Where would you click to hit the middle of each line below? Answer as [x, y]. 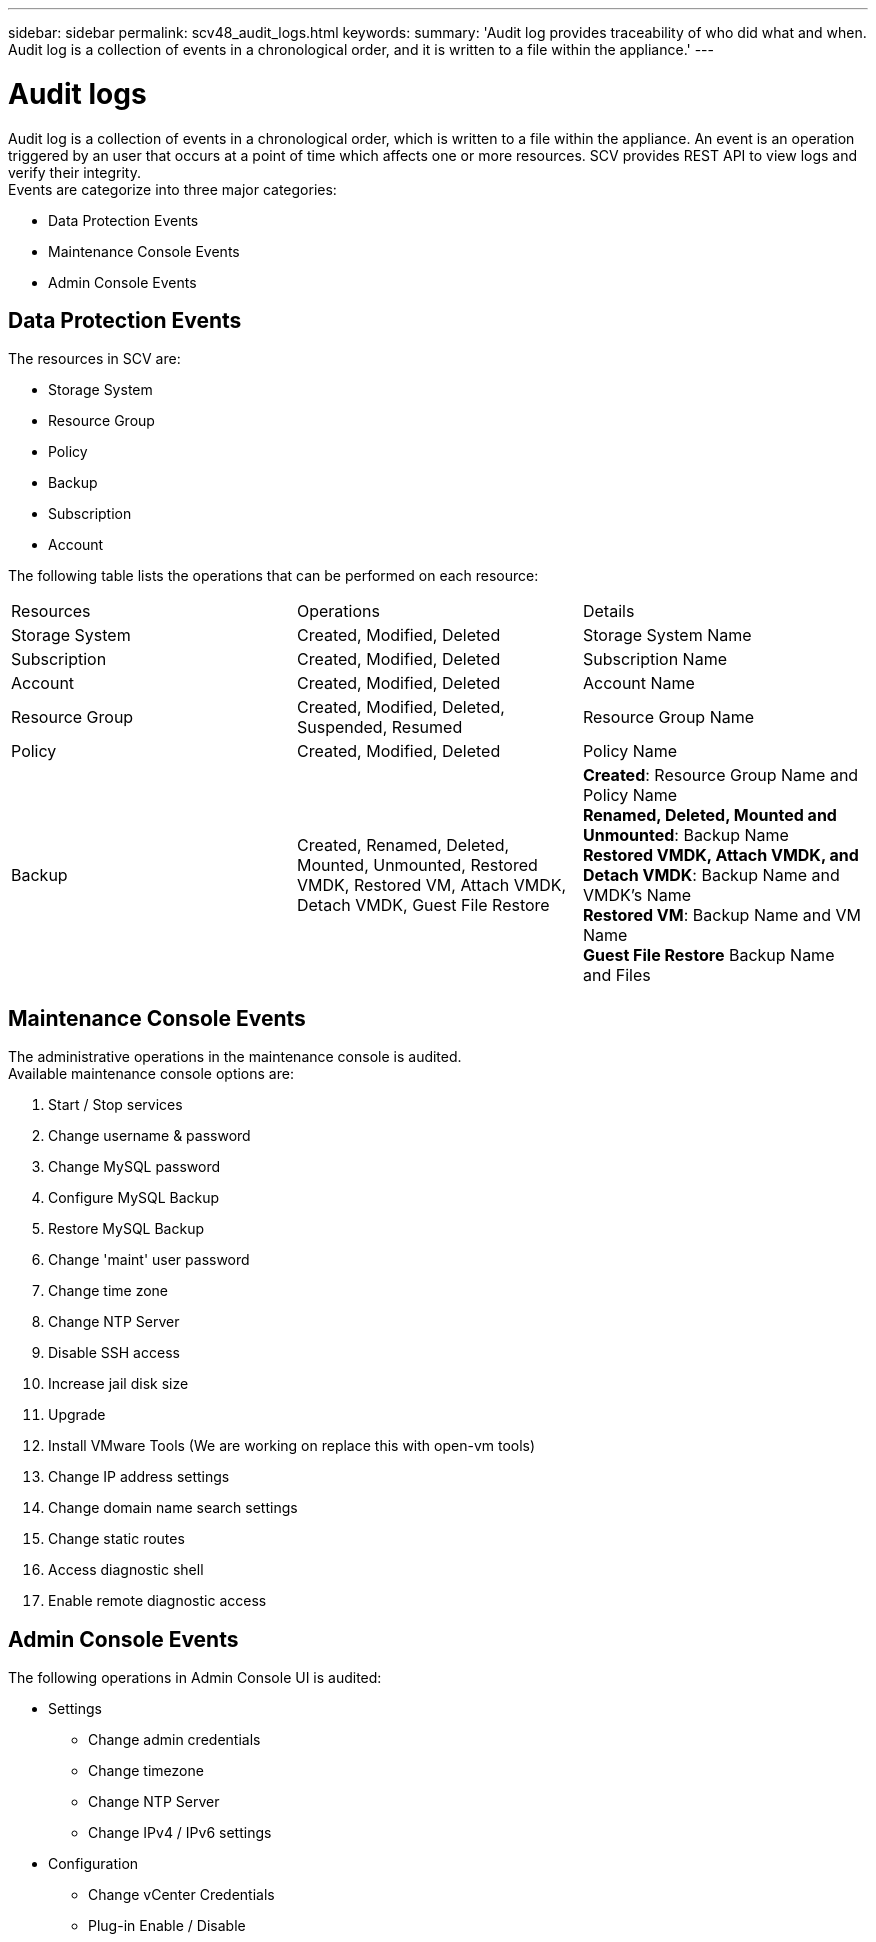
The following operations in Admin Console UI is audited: [195, 1678]
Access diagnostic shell [126, 1570]
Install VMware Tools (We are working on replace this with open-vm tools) [292, 1446]
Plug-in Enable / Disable [167, 1926]
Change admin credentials [174, 1740]
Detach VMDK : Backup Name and [711, 875]
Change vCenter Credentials [181, 1895]
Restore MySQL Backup [126, 1229]
